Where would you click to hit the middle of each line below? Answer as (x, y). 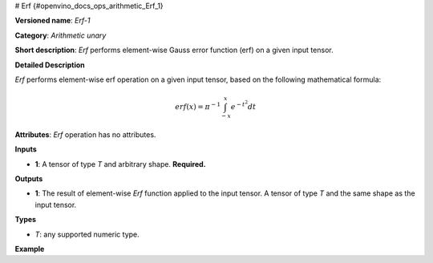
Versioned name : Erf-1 (53, 21)
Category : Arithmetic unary (61, 35)
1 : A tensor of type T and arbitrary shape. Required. (120, 164)
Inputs (26, 149)
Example (30, 249)
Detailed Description (50, 65)
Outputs (29, 179)
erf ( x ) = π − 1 (198, 106)
